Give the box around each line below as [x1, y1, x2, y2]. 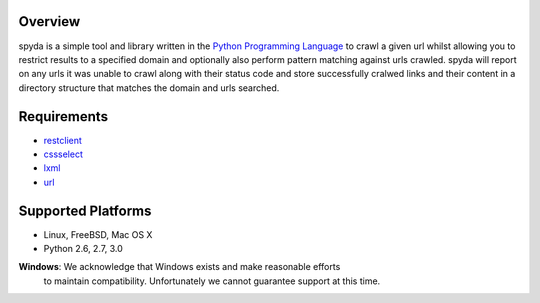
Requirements [18, 108, 109, 125]
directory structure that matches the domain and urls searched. [18, 81, 280, 94]
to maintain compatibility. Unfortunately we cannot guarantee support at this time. [43, 275, 381, 287]
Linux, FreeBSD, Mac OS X [43, 228, 153, 240]
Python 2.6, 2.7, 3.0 [43, 243, 124, 255]
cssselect [43, 148, 84, 160]
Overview [18, 13, 81, 30]
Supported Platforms [18, 202, 152, 219]
